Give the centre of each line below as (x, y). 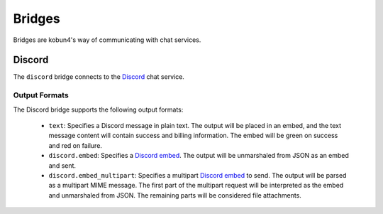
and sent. (62, 165)
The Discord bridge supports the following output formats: (98, 109)
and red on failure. (76, 145)
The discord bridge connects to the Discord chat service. (99, 77)
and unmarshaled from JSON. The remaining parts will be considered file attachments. (175, 195)
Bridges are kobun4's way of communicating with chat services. (107, 40)
